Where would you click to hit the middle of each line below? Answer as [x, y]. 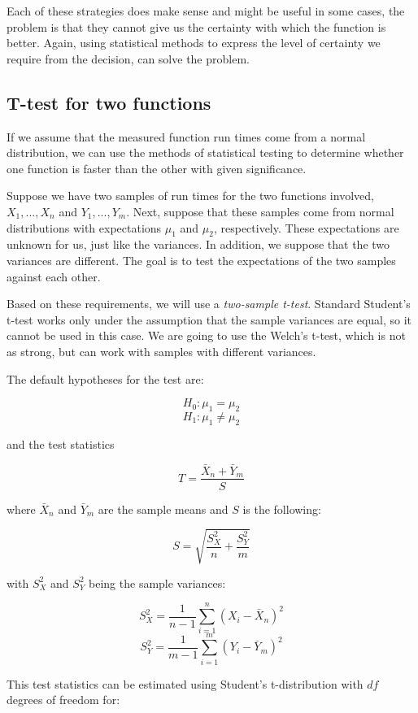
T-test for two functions [109, 102]
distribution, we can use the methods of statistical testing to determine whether [205, 152]
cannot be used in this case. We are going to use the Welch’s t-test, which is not [206, 335]
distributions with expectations [84, 227]
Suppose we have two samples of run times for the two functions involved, [190, 196]
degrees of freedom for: [63, 700]
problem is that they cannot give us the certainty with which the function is [196, 26]
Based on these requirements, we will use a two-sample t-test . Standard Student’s [209, 304]
